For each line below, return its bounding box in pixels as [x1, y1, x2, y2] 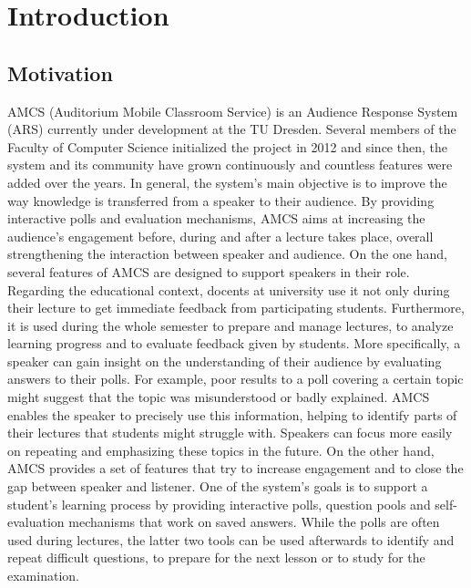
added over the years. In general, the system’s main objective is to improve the [7, 172, 447, 191]
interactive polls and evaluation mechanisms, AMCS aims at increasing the [7, 209, 425, 228]
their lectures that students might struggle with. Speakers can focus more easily [7, 423, 453, 442]
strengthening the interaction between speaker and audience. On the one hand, [7, 244, 447, 263]
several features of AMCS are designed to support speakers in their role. [7, 262, 410, 281]
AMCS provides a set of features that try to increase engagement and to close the [7, 459, 464, 478]
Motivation [7, 58, 113, 87]
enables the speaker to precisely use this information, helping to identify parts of [7, 405, 457, 424]
